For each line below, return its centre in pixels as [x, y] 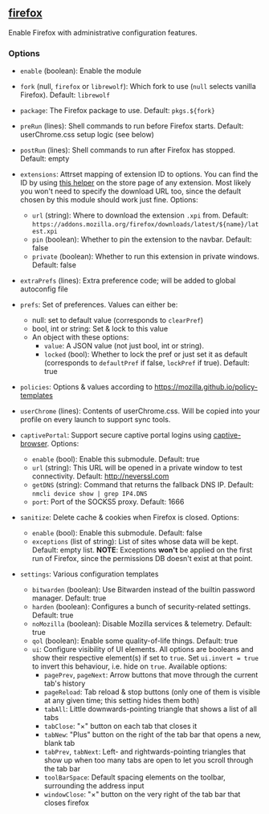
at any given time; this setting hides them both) [122, 701]
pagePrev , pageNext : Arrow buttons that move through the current [151, 675]
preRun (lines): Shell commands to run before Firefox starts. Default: [132, 126]
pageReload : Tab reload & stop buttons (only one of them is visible [152, 692]
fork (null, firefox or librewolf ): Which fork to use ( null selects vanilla [138, 87]
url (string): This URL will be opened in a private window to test [137, 468]
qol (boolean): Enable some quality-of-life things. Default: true [135, 641]
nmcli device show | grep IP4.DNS [90, 494]
